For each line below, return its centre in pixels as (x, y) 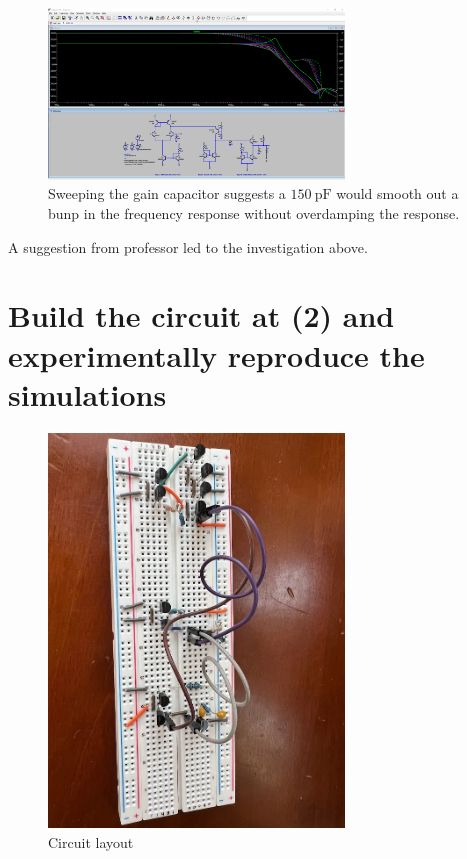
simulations (87, 393)
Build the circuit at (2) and (201, 315)
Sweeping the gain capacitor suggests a (167, 193)
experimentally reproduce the (216, 354)
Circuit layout (91, 842)
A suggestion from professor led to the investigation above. (188, 246)
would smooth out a (397, 193)
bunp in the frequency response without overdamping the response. (254, 213)
